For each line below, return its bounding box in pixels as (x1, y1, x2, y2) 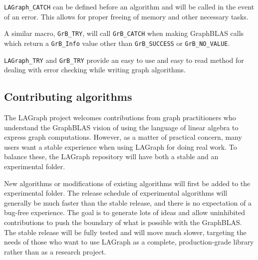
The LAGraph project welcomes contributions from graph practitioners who (4, 112, 236, 123)
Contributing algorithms (4, 89, 132, 104)
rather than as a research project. (4, 246, 106, 257)
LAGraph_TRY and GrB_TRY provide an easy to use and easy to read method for (4, 54, 244, 65)
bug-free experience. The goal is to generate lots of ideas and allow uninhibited (4, 207, 245, 218)
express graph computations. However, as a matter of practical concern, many (4, 132, 242, 142)
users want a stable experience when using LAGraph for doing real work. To (4, 141, 237, 152)
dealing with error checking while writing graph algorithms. (4, 64, 186, 75)
